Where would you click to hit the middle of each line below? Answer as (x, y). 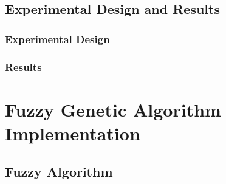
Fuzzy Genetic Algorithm (113, 109)
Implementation (73, 133)
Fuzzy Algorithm (59, 172)
